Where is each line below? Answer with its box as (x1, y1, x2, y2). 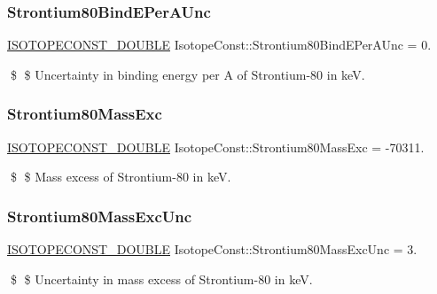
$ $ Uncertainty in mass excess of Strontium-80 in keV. (10, 269, 313, 288)
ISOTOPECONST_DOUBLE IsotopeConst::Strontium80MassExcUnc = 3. (7, 240, 417, 259)
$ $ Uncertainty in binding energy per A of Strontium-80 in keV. (10, 65, 365, 83)
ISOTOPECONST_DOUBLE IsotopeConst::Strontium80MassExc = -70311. (7, 137, 425, 156)
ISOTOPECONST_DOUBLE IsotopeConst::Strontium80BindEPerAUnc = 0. (7, 35, 432, 54)
